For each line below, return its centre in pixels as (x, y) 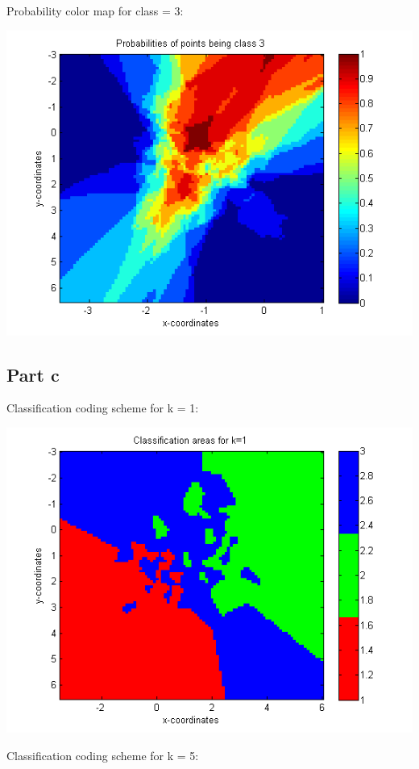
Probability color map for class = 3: (95, 10)
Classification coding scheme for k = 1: (103, 408)
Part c (33, 374)
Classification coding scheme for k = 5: (103, 755)
